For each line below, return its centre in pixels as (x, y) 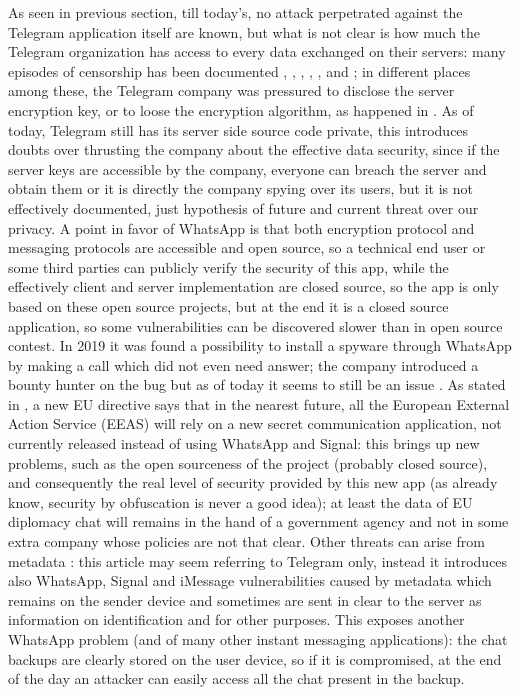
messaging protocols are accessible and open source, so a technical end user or (247, 247)
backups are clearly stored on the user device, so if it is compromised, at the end (255, 658)
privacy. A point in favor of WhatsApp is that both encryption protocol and (241, 227)
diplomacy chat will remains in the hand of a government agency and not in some (258, 521)
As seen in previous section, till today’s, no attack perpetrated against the (235, 12)
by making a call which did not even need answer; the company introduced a (243, 364)
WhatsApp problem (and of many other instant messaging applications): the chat (258, 639)
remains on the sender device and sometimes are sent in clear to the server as (245, 599)
